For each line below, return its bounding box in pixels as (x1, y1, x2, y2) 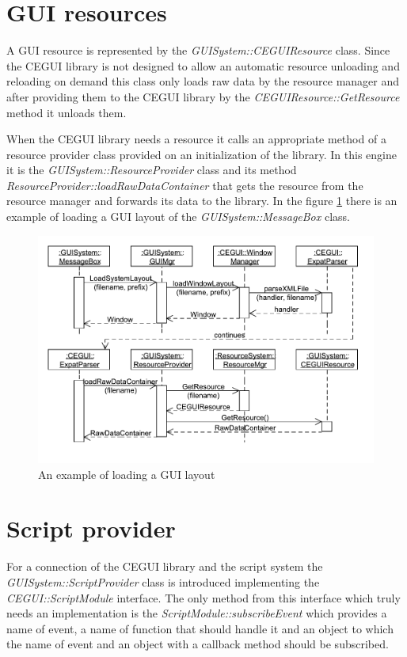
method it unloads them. (6, 104, 127, 120)
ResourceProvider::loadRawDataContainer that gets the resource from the (6, 177, 363, 193)
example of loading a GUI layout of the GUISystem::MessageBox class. (6, 208, 350, 225)
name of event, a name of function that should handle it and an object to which (6, 620, 394, 636)
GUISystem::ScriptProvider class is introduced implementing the (6, 573, 320, 590)
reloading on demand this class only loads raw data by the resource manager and (6, 73, 400, 89)
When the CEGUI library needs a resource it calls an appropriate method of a (6, 131, 386, 147)
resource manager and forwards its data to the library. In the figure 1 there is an (6, 192, 397, 209)
